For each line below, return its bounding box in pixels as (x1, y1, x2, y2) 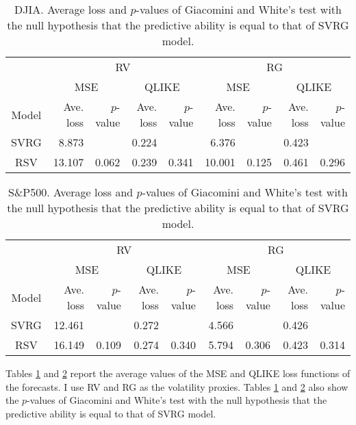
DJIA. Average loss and (14, 1, 127, 17)
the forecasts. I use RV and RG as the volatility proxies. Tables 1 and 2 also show (5, 379, 348, 394)
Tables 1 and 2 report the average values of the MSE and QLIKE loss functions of (5, 366, 351, 380)
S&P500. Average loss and (8, 184, 133, 200)
